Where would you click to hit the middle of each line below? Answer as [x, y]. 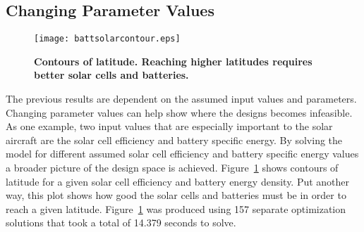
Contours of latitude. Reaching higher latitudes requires [173, 61]
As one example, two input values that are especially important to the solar [169, 126]
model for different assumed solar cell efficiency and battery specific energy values [182, 154]
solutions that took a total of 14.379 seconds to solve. [121, 223]
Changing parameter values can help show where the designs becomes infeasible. [179, 112]
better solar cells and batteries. [111, 75]
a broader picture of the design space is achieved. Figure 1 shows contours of [172, 168]
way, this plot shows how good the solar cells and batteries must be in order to [176, 195]
